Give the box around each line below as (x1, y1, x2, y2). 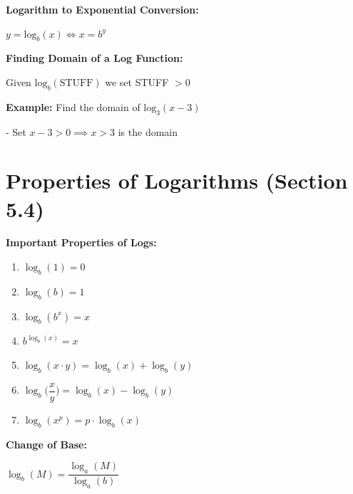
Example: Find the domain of (6, 99, 140, 114)
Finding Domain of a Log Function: (6, 51, 183, 65)
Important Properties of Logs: (6, 235, 157, 250)
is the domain (118, 124, 178, 139)
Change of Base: (6, 436, 87, 451)
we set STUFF (105, 74, 169, 89)
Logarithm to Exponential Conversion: (6, 2, 199, 16)
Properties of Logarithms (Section (6, 166, 348, 195)
